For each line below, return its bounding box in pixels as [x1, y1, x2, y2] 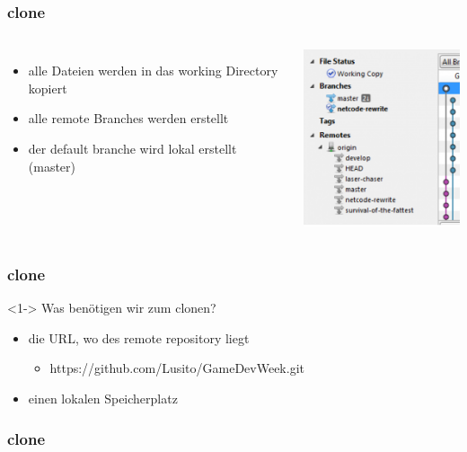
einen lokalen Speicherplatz [28, 388, 178, 407]
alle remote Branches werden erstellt [28, 109, 229, 128]
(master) [28, 156, 76, 175]
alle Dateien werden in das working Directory [28, 61, 278, 80]
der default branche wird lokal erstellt [28, 139, 237, 157]
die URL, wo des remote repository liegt [28, 328, 250, 347]
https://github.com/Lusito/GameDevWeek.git [49, 359, 304, 377]
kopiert [28, 78, 67, 97]
